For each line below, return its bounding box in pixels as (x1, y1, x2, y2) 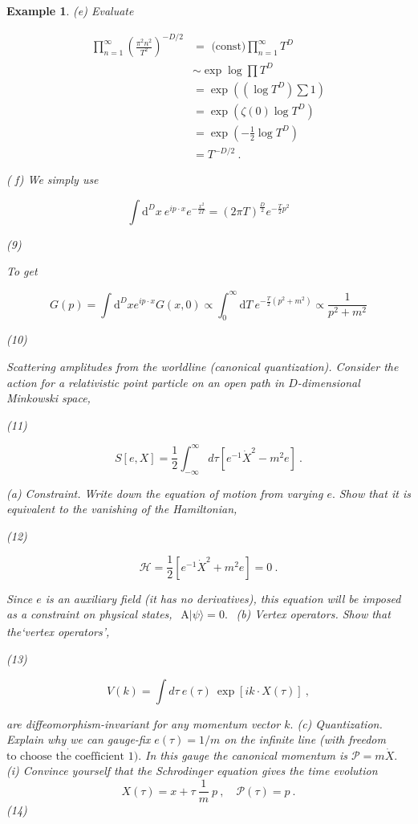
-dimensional (297, 373, 360, 390)
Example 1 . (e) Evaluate (6, 2, 134, 18)
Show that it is (339, 484, 411, 501)
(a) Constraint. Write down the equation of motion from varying (6, 484, 323, 501)
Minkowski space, (6, 390, 91, 406)
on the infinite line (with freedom (224, 731, 386, 748)
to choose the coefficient (6, 750, 125, 762)
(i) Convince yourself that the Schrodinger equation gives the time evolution (6, 762, 378, 779)
